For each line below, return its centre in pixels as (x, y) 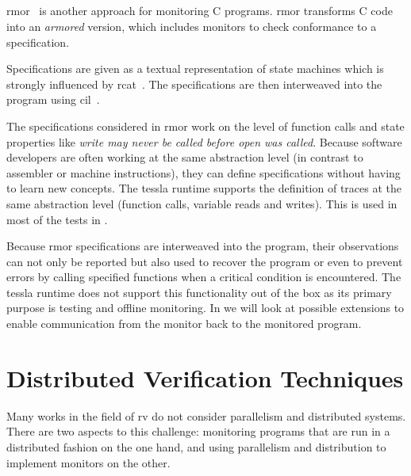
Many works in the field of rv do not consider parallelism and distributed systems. (206, 415)
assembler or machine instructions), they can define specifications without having (204, 172)
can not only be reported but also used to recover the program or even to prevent (205, 261)
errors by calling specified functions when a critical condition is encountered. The (204, 277)
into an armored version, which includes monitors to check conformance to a (192, 26)
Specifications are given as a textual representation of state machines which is (195, 69)
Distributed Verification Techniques (205, 377)
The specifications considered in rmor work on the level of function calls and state (205, 126)
